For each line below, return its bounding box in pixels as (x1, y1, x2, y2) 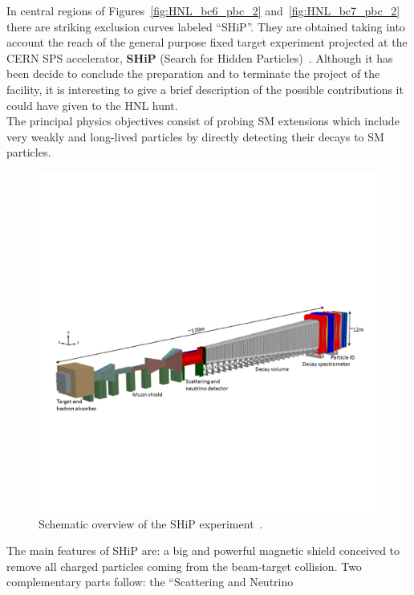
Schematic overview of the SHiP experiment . (39, 515, 263, 532)
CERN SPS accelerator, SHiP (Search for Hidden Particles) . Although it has (6, 49, 393, 66)
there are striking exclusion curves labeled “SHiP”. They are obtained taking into (6, 18, 405, 35)
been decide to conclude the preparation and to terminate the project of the (6, 65, 380, 82)
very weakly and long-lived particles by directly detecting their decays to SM (6, 128, 384, 145)
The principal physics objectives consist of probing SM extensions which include (6, 112, 400, 129)
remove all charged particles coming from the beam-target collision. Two (6, 557, 362, 574)
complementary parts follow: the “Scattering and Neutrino (6, 573, 294, 590)
